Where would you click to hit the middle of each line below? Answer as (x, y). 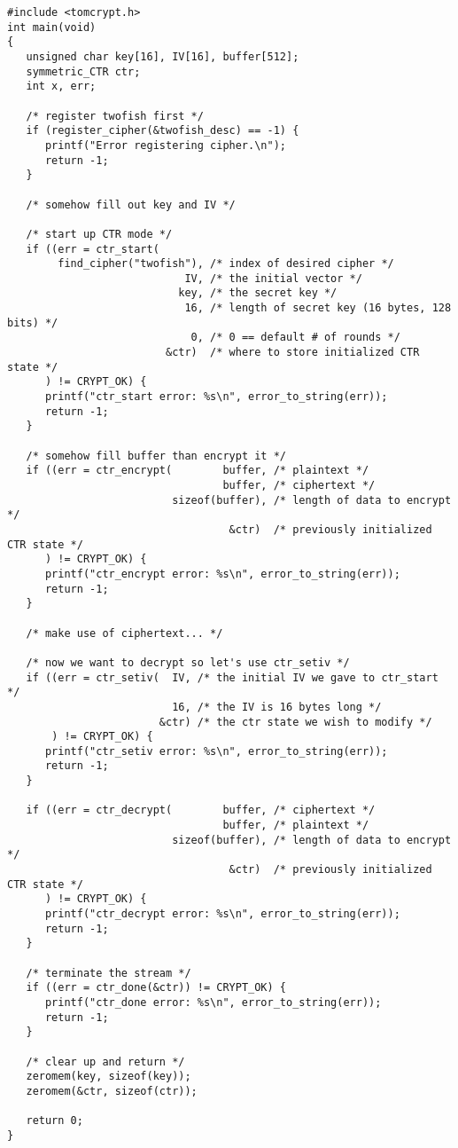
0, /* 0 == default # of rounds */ (295, 338)
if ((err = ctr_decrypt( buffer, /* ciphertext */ (201, 810)
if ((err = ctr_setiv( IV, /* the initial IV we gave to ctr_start (232, 677)
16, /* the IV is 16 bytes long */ (277, 707)
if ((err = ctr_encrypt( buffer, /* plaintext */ (198, 471)
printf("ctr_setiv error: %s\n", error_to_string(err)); (216, 751)
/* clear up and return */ (105, 1062)
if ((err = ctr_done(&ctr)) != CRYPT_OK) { (156, 988)
